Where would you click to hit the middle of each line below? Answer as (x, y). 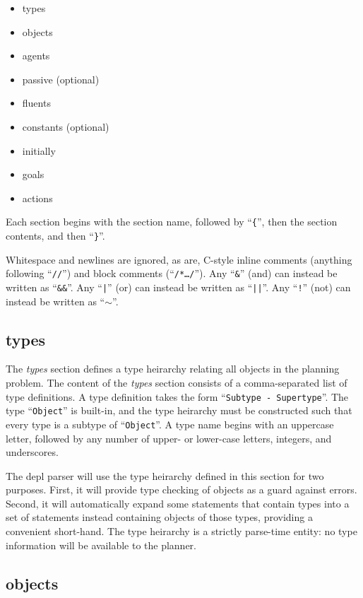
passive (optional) (61, 79)
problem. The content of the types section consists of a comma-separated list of (177, 382)
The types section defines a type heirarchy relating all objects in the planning (173, 369)
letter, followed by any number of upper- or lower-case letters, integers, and (169, 438)
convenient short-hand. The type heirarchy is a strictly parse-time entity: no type (181, 531)
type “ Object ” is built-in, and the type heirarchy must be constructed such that (179, 410)
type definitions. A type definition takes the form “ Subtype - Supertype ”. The (177, 396)
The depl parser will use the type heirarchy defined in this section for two (165, 475)
